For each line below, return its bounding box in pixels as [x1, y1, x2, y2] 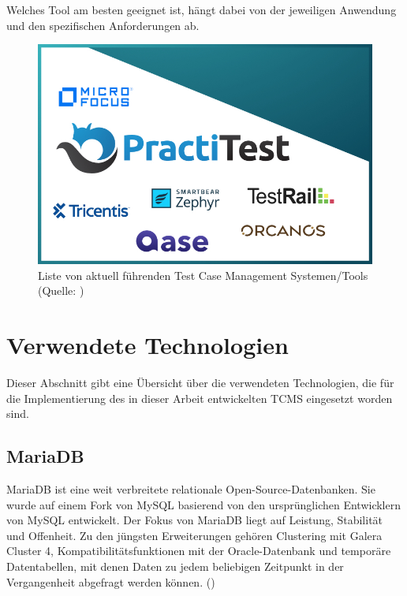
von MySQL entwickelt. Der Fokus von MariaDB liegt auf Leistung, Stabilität [6, 512, 383, 528]
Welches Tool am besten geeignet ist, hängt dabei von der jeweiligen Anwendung [6, 2, 397, 17]
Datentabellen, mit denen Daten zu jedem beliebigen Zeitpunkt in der [6, 557, 344, 574]
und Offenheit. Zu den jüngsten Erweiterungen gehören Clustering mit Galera [6, 527, 383, 543]
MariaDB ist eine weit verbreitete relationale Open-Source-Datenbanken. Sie [6, 481, 375, 497]
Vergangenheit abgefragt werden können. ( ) [6, 573, 215, 590]
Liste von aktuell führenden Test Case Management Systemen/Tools [38, 266, 368, 283]
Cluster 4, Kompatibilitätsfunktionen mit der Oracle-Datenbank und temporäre [6, 542, 391, 559]
